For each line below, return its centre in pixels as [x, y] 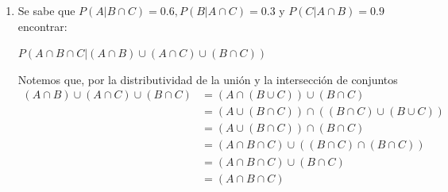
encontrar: [42, 26]
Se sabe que [46, 10]
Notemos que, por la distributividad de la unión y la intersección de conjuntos [208, 79]
